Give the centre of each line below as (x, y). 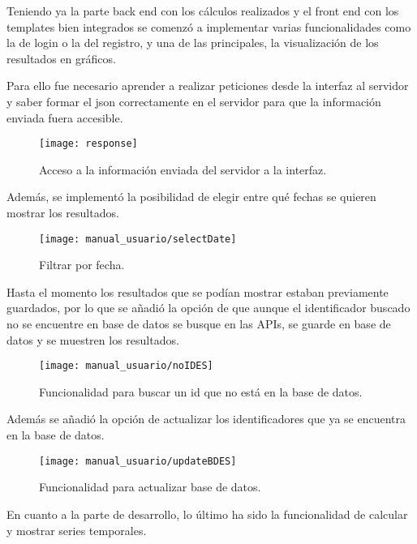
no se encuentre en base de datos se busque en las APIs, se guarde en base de (199, 324)
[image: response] (88, 144)
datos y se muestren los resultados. (93, 339)
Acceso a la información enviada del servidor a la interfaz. (183, 169)
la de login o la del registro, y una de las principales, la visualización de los (193, 43)
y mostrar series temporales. (77, 530)
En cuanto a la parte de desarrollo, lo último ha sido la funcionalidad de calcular (207, 514)
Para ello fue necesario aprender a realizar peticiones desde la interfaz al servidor (208, 86)
